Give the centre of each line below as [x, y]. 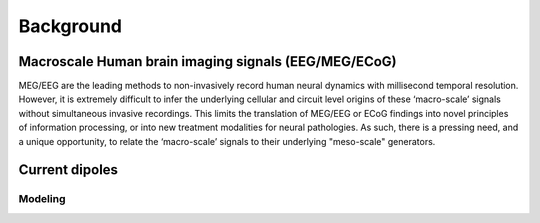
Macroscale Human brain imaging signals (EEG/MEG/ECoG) [207, 61]
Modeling [42, 199]
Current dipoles [68, 170]
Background [70, 26]
